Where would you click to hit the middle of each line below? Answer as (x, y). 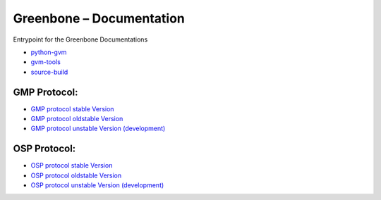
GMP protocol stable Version (72, 108)
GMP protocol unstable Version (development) (98, 129)
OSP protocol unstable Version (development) (97, 185)
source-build (49, 72)
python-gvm (49, 52)
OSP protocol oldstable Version (76, 175)
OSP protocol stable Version (72, 165)
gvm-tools (46, 62)
